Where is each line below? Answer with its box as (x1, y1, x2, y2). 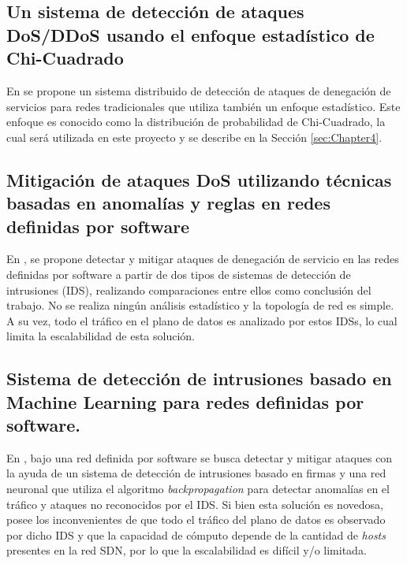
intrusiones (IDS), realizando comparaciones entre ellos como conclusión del (6, 281, 372, 298)
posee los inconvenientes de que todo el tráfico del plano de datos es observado (6, 511, 386, 528)
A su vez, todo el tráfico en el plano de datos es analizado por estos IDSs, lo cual (6, 312, 398, 328)
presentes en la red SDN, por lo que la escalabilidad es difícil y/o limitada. (6, 542, 367, 558)
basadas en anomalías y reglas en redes (6, 191, 330, 215)
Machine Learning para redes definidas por (6, 389, 364, 414)
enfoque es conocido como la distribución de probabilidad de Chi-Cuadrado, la (6, 113, 386, 130)
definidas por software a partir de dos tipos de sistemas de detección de (6, 265, 351, 282)
